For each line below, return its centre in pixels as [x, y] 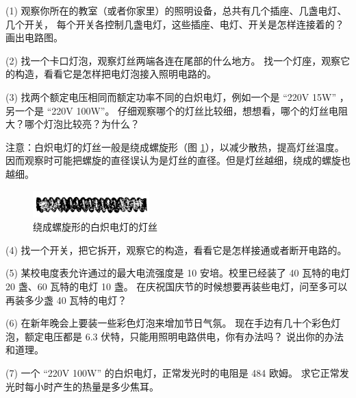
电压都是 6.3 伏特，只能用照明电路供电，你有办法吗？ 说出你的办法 [193, 336]
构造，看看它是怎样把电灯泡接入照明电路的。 [115, 74]
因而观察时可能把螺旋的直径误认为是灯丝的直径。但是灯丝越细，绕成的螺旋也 [178, 160]
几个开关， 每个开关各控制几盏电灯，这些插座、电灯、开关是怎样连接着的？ [175, 24]
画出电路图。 [34, 37]
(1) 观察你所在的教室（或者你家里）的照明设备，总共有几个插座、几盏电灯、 [176, 10]
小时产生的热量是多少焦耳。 [96, 386]
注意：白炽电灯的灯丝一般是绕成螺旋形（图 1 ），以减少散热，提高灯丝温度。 [175, 147]
